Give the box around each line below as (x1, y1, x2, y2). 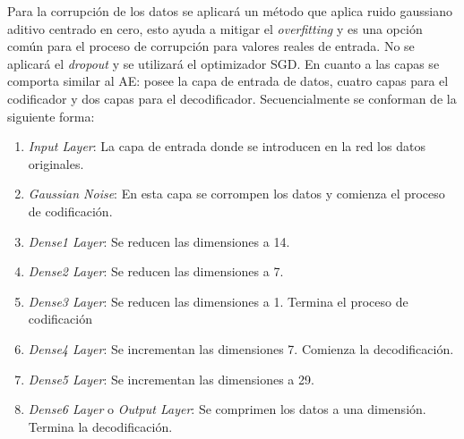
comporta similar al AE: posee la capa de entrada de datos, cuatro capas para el (7, 72, 449, 90)
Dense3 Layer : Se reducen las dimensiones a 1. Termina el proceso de (28, 291, 408, 310)
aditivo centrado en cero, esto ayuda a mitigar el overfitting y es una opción (7, 19, 423, 38)
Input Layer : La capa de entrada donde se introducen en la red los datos (28, 137, 425, 156)
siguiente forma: (7, 106, 95, 125)
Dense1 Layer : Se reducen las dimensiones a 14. (28, 232, 290, 250)
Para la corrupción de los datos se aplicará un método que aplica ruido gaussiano (7, 2, 453, 20)
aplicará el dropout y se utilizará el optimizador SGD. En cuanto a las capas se (7, 54, 440, 72)
